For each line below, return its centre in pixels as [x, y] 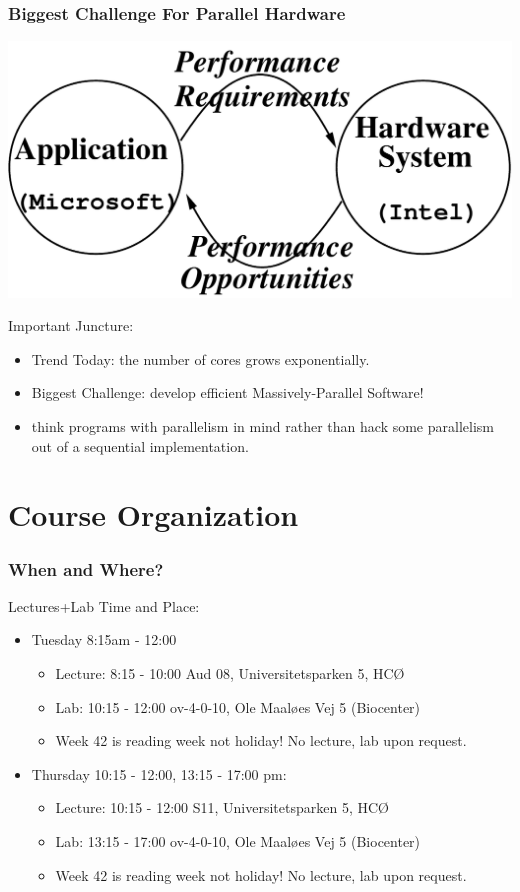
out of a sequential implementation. [140, 445]
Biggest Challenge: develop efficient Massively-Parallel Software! [227, 392]
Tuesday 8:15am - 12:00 [104, 639]
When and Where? [86, 568]
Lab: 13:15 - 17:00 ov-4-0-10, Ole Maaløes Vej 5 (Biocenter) [238, 840]
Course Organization [153, 514]
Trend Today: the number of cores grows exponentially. [200, 358]
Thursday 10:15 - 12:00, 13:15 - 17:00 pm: [159, 773]
